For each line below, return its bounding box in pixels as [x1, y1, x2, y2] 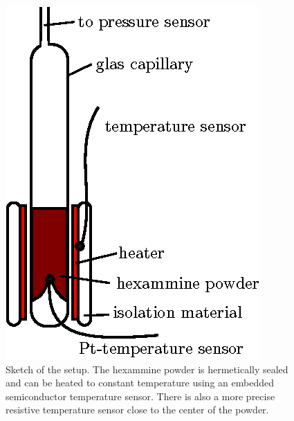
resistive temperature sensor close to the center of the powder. [6, 402, 269, 417]
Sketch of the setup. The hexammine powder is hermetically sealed [6, 361, 288, 376]
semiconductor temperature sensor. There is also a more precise [6, 388, 275, 403]
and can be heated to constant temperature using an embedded [6, 375, 274, 390]
